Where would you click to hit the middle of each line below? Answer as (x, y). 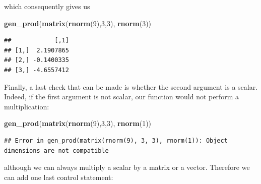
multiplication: (27, 106)
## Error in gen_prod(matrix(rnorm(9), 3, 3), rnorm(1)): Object (116, 140)
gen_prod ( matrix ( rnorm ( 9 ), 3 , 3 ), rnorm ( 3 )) (78, 23)
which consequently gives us (47, 6)
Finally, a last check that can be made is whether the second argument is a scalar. (131, 86)
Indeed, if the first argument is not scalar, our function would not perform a (122, 97)
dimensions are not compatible (56, 150)
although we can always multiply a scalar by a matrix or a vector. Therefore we (127, 167)
